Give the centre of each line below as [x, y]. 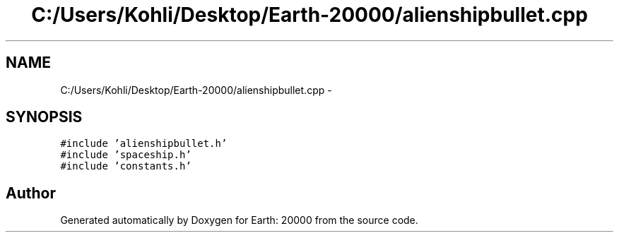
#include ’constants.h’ [126, 166]
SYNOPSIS [44, 117]
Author [31, 193]
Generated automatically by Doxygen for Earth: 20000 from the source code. [239, 220]
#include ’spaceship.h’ [126, 155]
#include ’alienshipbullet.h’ [144, 144]
